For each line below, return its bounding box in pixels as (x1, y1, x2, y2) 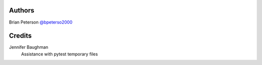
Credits (9, 32, 32, 40)
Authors (9, 6, 34, 14)
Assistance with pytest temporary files (21, 51, 98, 57)
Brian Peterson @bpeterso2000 (9, 19, 73, 25)
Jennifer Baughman (9, 44, 49, 50)
